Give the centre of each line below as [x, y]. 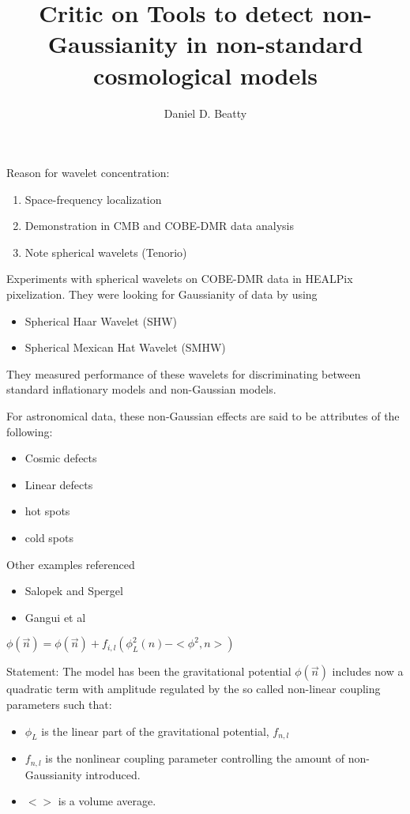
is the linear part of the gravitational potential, [155, 731]
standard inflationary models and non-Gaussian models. [141, 389]
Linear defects [59, 484]
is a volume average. [107, 801]
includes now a [368, 671]
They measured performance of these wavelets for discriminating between [184, 373]
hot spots [47, 511]
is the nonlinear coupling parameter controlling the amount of [195, 758]
